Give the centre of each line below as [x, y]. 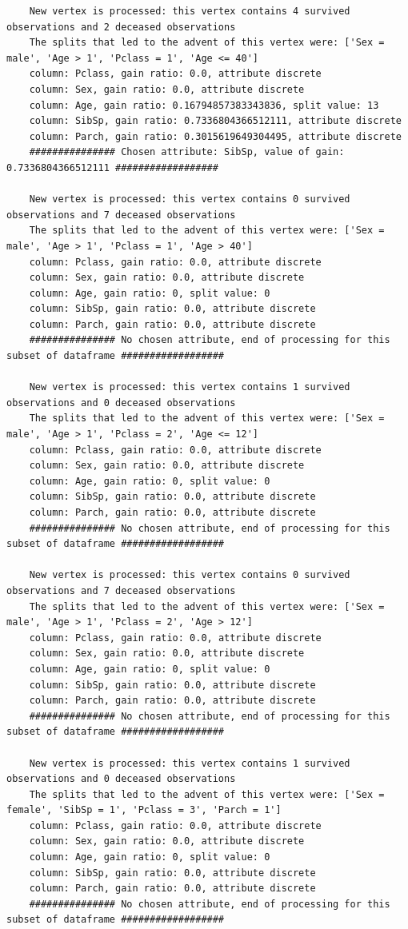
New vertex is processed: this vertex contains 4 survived [190, 11]
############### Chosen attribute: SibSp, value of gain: [187, 152]
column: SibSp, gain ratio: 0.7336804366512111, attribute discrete [215, 121]
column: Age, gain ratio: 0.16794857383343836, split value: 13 [204, 105]
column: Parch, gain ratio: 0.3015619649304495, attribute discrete [215, 136]
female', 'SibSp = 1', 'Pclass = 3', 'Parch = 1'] [144, 810]
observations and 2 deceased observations [121, 27]
